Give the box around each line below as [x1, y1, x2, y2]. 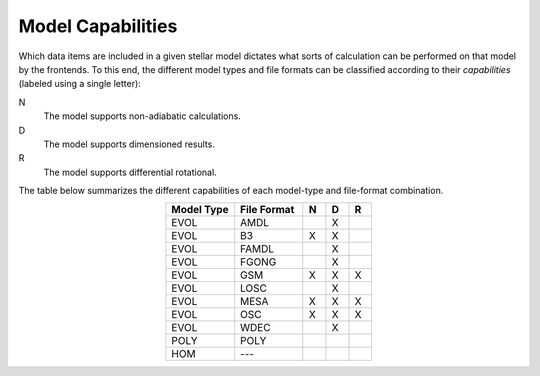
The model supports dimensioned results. [43, 138, 215, 150]
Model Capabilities [18, 15, 178, 37]
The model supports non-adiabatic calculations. [43, 110, 242, 122]
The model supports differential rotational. [43, 166, 217, 178]
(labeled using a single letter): [18, 78, 142, 90]
